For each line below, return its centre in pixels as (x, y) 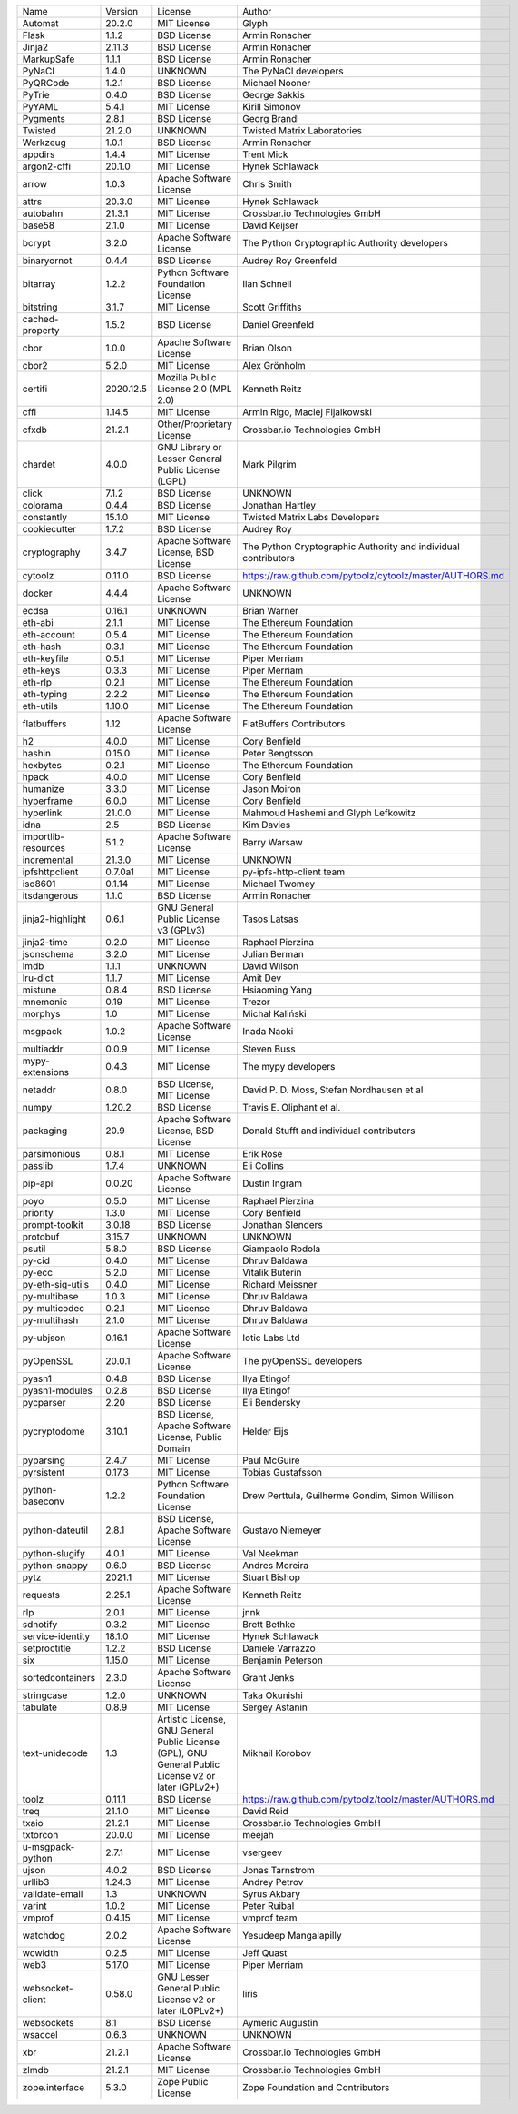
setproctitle (47, 1648)
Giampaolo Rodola (281, 1249)
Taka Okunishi (272, 1695)
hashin (37, 753)
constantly (45, 517)
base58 (38, 225)
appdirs (39, 154)
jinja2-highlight (54, 919)
